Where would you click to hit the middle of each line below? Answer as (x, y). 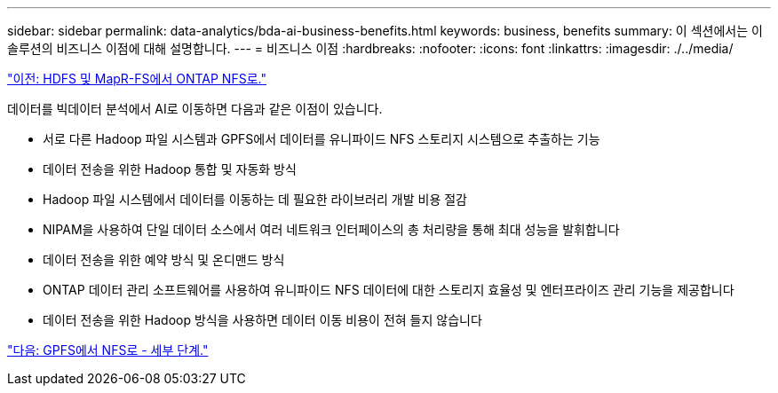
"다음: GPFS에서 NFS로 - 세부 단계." (108, 350)
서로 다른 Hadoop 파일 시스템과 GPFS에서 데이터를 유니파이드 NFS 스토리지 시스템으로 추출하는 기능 (322, 139)
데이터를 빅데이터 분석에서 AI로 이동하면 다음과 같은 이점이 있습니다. (195, 109)
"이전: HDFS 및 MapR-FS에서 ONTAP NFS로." (137, 79)
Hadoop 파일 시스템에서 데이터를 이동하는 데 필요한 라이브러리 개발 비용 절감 (255, 199)
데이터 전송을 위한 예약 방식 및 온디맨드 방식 (164, 259)
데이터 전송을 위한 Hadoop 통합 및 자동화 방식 (170, 169)
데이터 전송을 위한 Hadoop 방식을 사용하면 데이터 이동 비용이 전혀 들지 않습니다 (262, 320)
